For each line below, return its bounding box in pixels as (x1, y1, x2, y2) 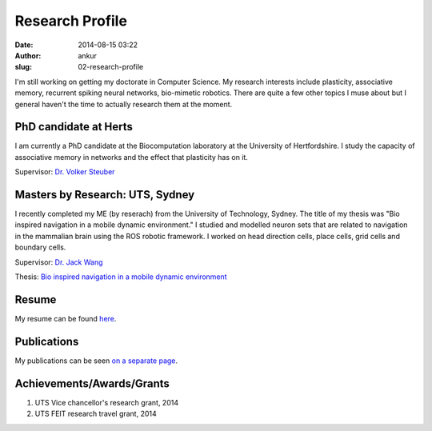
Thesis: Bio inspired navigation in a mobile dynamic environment (14, 272, 227, 281)
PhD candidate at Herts (14, 120, 134, 134)
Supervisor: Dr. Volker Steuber (14, 167, 115, 177)
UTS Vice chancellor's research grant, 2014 (34, 397, 179, 407)
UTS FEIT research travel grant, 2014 (34, 409, 158, 419)
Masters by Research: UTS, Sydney (14, 188, 195, 202)
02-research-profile (78, 62, 144, 72)
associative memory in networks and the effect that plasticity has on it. (14, 152, 248, 162)
